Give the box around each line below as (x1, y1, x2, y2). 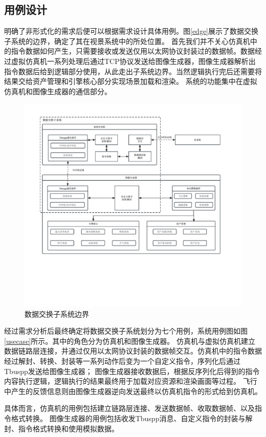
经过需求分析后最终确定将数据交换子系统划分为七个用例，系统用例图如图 (4, 325, 248, 336)
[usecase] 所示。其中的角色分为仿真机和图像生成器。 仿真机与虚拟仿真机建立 (4, 335, 255, 346)
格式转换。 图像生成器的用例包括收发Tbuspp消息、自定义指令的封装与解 (11, 412, 253, 423)
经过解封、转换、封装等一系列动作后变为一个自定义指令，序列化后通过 (4, 356, 240, 366)
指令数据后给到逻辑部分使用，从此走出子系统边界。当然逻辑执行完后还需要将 (4, 65, 262, 76)
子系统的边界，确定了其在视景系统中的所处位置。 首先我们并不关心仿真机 (4, 35, 250, 46)
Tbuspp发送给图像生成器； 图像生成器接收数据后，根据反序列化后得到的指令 (4, 365, 260, 376)
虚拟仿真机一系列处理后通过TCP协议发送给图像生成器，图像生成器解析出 (11, 55, 256, 66)
